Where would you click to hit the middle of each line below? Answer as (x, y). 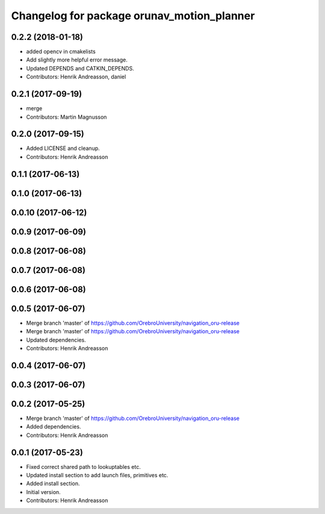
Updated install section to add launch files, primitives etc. (97, 475)
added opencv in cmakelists (61, 52)
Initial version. (44, 492)
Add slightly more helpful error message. (77, 60)
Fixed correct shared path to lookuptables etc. (83, 466)
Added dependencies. (54, 427)
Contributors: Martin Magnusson (67, 117)
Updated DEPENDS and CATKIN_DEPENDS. (80, 68)
